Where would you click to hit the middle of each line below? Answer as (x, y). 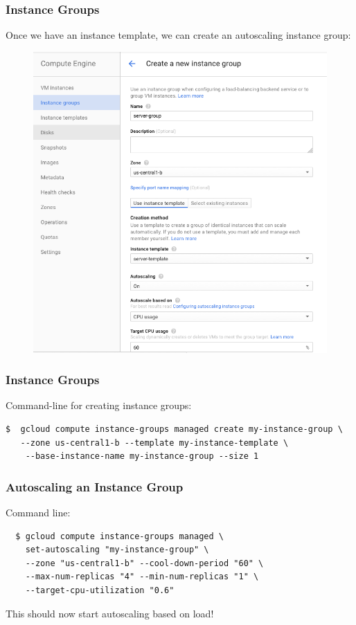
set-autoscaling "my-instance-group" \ (117, 550)
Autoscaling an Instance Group (95, 486)
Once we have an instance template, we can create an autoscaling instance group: (178, 35)
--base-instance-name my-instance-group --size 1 (142, 456)
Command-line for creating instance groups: (99, 405)
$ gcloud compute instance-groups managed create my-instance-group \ (174, 429)
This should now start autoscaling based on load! (110, 613)
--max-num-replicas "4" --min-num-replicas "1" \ (142, 577)
